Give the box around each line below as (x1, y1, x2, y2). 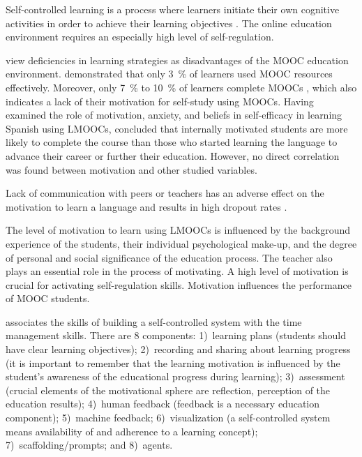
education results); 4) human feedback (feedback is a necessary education (6, 396, 320, 411)
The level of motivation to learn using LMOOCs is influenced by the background (6, 223, 351, 237)
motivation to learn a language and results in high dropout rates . (6, 199, 287, 213)
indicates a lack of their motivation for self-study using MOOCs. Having (6, 93, 314, 108)
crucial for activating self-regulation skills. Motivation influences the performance (6, 277, 352, 292)
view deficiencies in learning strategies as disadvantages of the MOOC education (6, 52, 349, 67)
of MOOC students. (6, 291, 90, 306)
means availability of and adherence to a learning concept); (6, 424, 258, 438)
